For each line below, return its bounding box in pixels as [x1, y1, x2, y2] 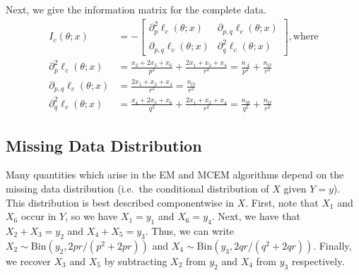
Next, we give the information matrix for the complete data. [6, 2, 266, 16]
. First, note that [245, 195, 319, 209]
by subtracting [104, 253, 167, 268]
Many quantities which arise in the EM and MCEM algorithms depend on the [6, 167, 344, 182]
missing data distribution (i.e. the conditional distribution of [6, 181, 269, 195]
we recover [6, 253, 51, 268]
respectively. [291, 253, 345, 268]
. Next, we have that [211, 209, 300, 224]
